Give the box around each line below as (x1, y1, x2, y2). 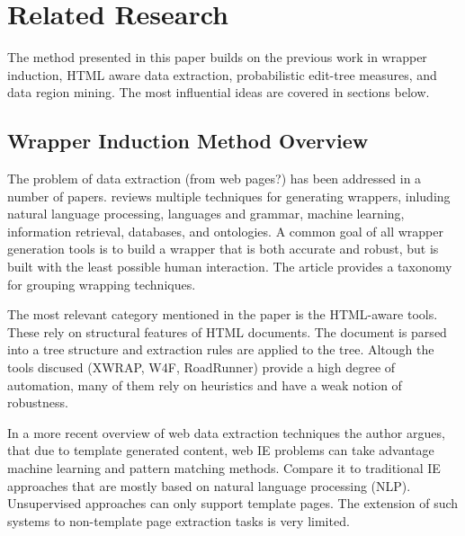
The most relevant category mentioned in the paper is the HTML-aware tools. (7, 305, 438, 324)
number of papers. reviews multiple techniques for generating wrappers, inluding (7, 186, 451, 205)
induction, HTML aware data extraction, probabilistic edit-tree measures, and (7, 65, 437, 84)
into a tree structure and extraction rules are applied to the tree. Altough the (7, 340, 434, 359)
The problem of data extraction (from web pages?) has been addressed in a (7, 169, 422, 188)
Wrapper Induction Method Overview (7, 127, 369, 155)
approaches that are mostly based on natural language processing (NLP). (7, 476, 411, 495)
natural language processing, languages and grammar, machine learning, (7, 204, 405, 223)
